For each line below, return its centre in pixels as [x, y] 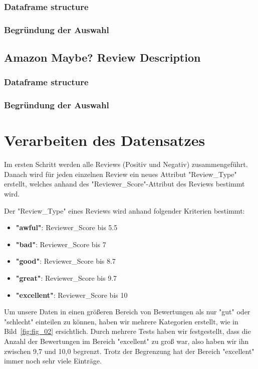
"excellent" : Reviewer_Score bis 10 [72, 295]
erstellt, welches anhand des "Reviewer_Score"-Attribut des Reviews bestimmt [124, 184]
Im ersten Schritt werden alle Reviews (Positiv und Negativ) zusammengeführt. [126, 164]
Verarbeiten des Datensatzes [105, 140]
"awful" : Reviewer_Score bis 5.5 [67, 227]
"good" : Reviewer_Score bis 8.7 [66, 261]
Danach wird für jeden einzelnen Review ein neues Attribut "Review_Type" [120, 174]
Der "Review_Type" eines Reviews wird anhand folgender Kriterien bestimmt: [124, 210]
